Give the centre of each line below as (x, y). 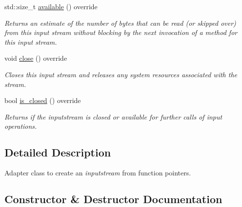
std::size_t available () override (51, 6)
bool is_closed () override (43, 100)
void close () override (36, 58)
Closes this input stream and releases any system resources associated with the (121, 74)
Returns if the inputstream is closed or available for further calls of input (113, 116)
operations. (21, 126)
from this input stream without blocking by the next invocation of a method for (121, 32)
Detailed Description (58, 152)
